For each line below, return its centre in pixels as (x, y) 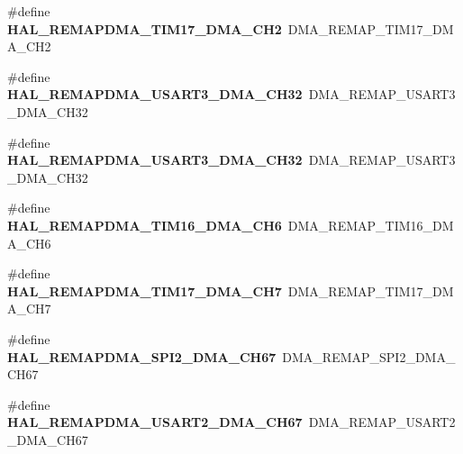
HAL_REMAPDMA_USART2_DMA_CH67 (155, 422)
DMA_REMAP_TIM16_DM (371, 225)
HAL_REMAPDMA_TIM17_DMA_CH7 (145, 291)
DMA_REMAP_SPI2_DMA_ (369, 356)
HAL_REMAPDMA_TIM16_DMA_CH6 (145, 225)
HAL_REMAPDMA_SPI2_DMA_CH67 (142, 356)
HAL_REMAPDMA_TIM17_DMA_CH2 (145, 28)
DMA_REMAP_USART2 (382, 422)
